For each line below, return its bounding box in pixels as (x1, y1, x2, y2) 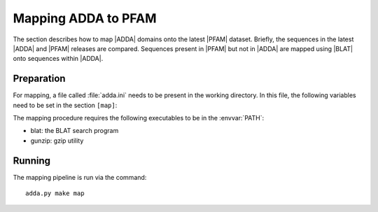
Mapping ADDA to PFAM (13, 10, 157, 26)
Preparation (13, 73, 66, 85)
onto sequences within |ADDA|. (13, 55, 104, 63)
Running (13, 155, 51, 167)
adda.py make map (25, 190, 85, 197)
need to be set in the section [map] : (13, 101, 118, 109)
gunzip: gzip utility (30, 136, 84, 145)
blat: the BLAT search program (30, 127, 119, 135)
